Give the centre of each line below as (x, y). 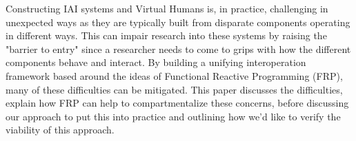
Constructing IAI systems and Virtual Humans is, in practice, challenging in (167, 8)
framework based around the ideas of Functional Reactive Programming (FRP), (174, 75)
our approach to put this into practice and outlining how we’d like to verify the (173, 116)
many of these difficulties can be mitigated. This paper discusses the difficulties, (174, 89)
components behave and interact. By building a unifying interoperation (156, 62)
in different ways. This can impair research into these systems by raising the (166, 35)
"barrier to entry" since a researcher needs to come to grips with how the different (178, 48)
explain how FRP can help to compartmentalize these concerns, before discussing (177, 103)
